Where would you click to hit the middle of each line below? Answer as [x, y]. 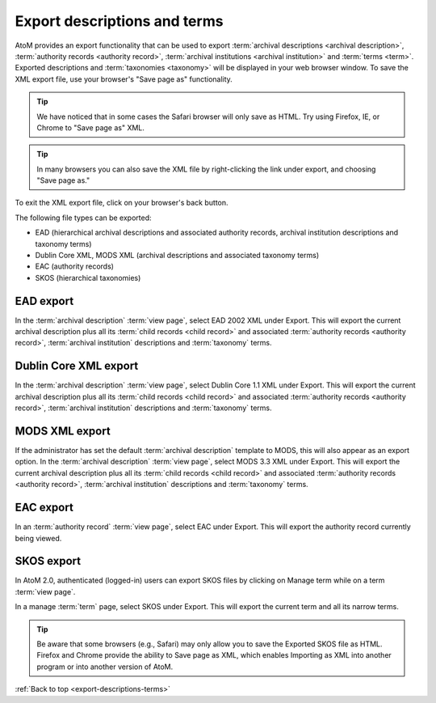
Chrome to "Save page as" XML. [91, 127]
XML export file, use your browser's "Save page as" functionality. [124, 79]
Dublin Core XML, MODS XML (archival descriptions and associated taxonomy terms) [177, 256]
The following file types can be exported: [84, 218]
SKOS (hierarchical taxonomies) [88, 277]
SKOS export [48, 561]
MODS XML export [63, 431]
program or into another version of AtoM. [105, 667]
